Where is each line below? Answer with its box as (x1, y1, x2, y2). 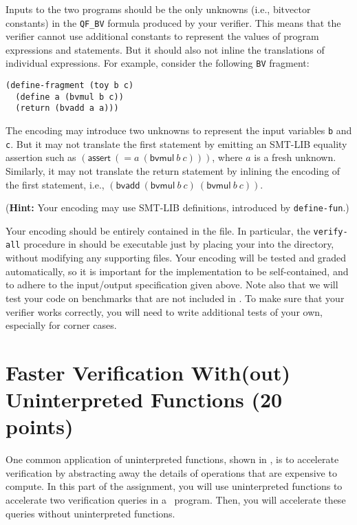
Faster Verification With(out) (6, 358, 291, 386)
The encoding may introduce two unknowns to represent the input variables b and (6, 123, 352, 138)
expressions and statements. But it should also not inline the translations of (6, 42, 325, 56)
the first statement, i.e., (6, 177, 105, 191)
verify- (313, 226, 348, 237)
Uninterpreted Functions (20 (6, 385, 283, 414)
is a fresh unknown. (254, 150, 336, 164)
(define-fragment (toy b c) (6, 81, 134, 91)
